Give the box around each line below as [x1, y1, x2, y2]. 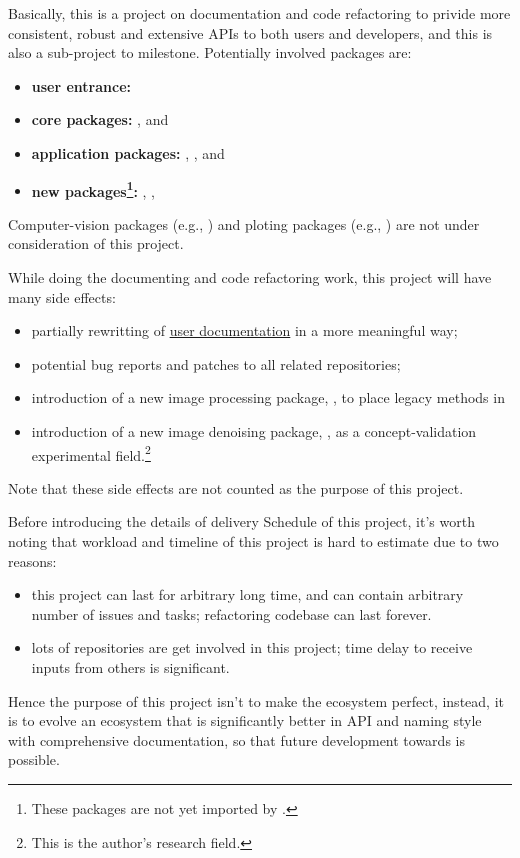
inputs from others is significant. [31, 656, 230, 677]
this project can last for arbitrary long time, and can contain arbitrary [31, 584, 464, 605]
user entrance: [31, 75, 132, 96]
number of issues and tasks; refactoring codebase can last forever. [31, 603, 432, 624]
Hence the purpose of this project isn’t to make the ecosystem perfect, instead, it [8, 690, 504, 711]
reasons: [8, 550, 57, 571]
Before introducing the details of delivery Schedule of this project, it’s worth [8, 511, 475, 532]
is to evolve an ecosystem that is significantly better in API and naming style [8, 710, 482, 731]
